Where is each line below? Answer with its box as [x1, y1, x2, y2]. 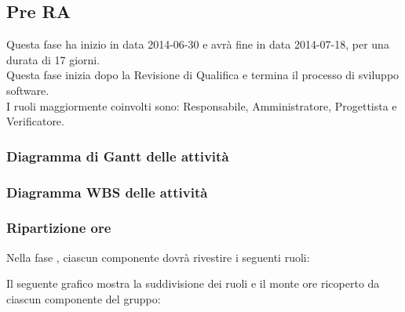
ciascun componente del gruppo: [6, 290, 161, 307]
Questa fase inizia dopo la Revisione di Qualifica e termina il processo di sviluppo [6, 67, 400, 83]
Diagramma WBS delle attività [6, 182, 208, 201]
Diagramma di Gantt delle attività [6, 146, 229, 165]
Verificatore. [6, 113, 64, 129]
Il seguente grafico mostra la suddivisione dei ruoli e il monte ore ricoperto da [6, 275, 380, 292]
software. [6, 82, 49, 98]
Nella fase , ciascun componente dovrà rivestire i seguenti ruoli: [6, 249, 310, 265]
